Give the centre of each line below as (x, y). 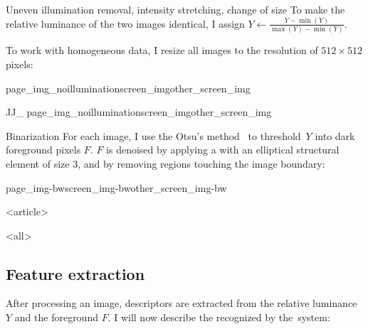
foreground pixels (43, 150)
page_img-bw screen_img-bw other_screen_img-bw (116, 187)
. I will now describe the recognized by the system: (219, 317)
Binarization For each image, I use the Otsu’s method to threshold (153, 135)
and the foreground (56, 317)
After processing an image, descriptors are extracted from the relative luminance (182, 303)
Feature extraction (75, 273)
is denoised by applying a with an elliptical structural (223, 150)
